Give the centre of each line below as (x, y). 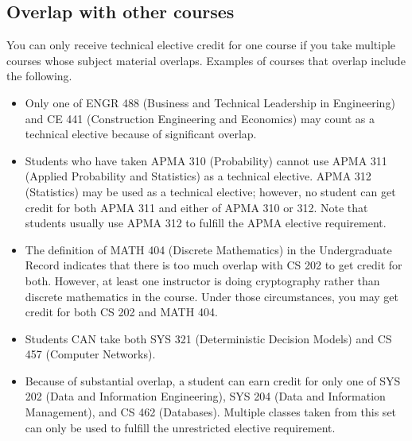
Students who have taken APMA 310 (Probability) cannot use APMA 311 (206, 160)
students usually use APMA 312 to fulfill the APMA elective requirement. (206, 223)
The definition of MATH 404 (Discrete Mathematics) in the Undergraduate (208, 249)
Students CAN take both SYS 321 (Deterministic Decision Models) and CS (208, 338)
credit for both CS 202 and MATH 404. (121, 312)
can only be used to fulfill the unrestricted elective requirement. (180, 427)
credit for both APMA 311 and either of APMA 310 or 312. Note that (196, 207)
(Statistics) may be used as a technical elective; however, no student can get (210, 191)
